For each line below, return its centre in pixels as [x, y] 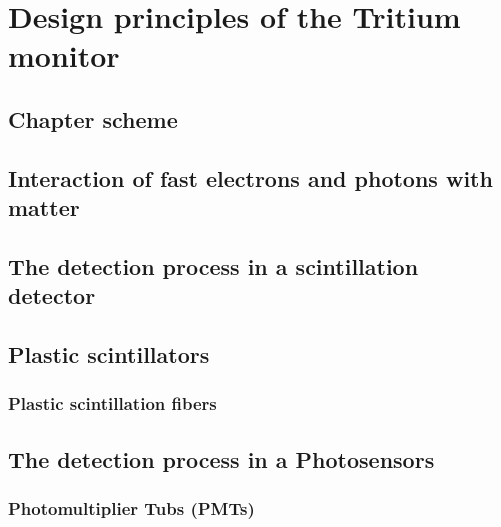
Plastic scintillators [109, 354]
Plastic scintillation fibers [112, 403]
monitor [64, 55]
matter [44, 207]
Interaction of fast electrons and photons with [250, 177]
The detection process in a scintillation [213, 265]
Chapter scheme [93, 118]
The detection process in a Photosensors [221, 458]
